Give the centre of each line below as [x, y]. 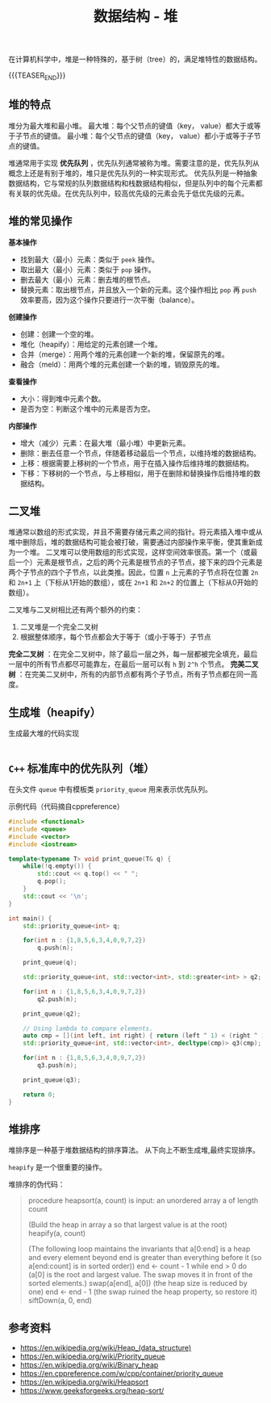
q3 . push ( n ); [58, 1066]
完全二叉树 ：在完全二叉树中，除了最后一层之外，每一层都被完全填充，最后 [133, 654]
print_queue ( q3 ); [52, 1080]
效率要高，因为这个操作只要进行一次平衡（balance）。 [109, 299]
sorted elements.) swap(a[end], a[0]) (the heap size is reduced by [138, 1284]
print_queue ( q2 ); [52, 1014]
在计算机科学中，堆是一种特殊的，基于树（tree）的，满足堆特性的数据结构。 [135, 59]
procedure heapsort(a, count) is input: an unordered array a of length [143, 1200]
